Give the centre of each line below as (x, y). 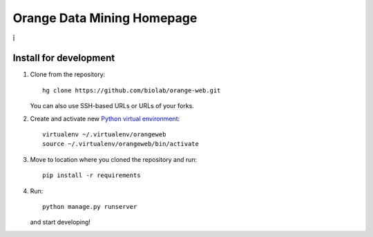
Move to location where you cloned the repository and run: (114, 159)
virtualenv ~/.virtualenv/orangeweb (104, 135)
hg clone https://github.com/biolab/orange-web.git (132, 90)
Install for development (64, 58)
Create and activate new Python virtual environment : (105, 118)
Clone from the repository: (68, 74)
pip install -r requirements (92, 175)
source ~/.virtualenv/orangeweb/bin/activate (121, 144)
